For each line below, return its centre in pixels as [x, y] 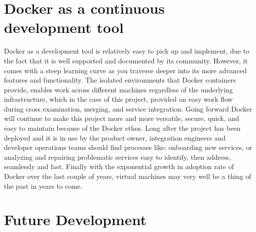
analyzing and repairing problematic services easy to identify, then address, [117, 157]
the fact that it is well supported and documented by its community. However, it [126, 60]
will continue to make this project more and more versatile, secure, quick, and [122, 118]
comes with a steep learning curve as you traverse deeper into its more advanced [126, 70]
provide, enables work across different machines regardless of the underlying [118, 89]
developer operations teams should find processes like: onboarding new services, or [128, 147]
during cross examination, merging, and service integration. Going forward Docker [128, 108]
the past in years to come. [43, 186]
